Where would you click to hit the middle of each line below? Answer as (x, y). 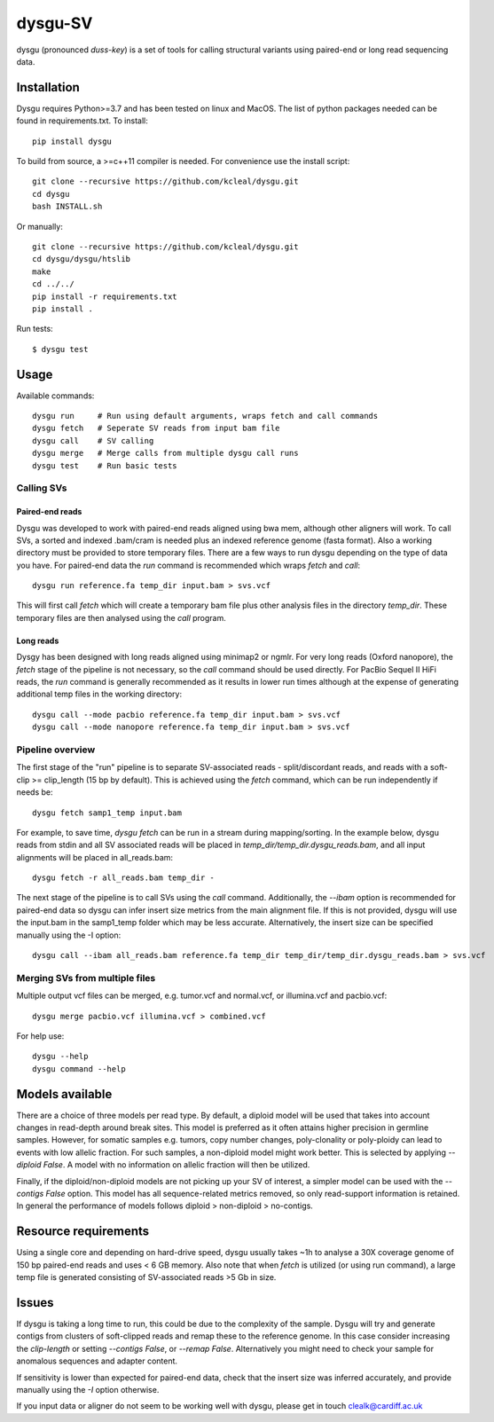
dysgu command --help (79, 1068)
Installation (48, 87)
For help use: (40, 1036)
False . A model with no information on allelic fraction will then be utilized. (176, 1165)
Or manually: (40, 226)
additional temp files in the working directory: (99, 694)
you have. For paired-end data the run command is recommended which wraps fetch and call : (188, 565)
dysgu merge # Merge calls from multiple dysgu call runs (165, 453)
